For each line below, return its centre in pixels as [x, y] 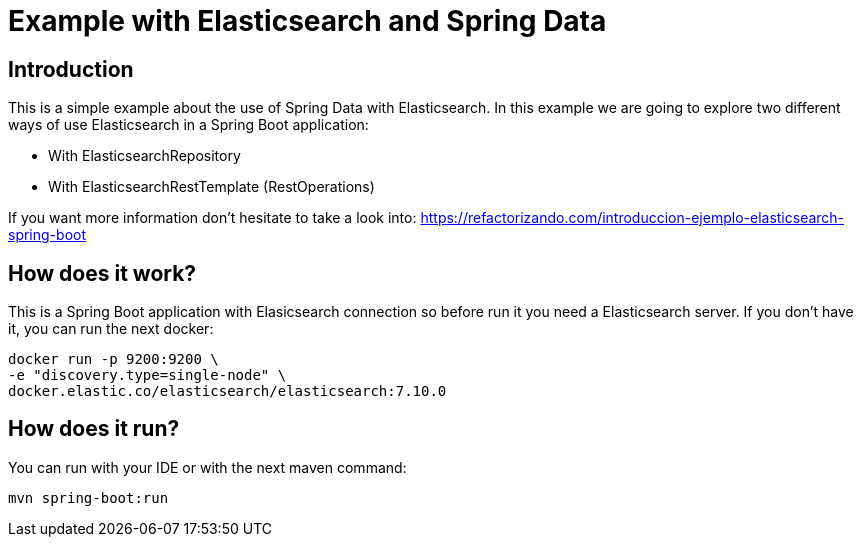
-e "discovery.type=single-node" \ [147, 375]
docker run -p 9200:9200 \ [113, 359]
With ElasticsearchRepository [144, 156]
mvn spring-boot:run [88, 497]
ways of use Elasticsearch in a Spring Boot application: [188, 125]
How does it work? [102, 273]
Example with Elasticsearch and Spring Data [307, 21]
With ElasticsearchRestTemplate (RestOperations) [211, 187]
